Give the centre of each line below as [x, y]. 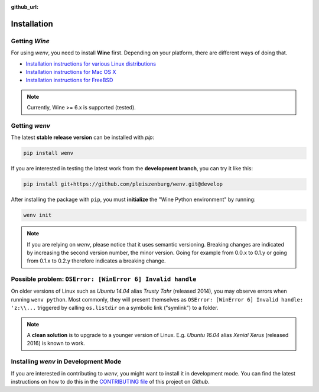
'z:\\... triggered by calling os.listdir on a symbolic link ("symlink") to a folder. [115, 308]
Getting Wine [30, 41]
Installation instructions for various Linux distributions [91, 64]
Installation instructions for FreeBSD [69, 80]
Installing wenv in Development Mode [66, 362]
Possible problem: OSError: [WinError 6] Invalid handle [104, 279]
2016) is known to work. [56, 344]
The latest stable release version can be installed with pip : [83, 137]
